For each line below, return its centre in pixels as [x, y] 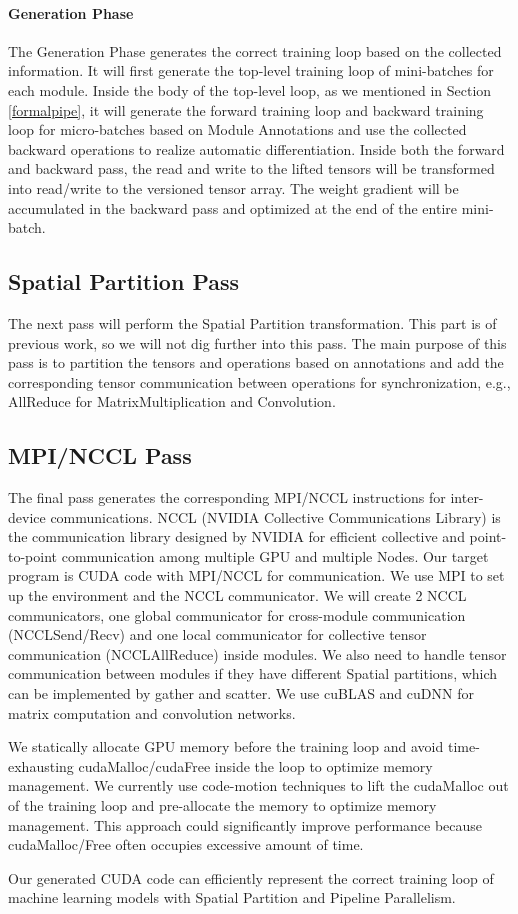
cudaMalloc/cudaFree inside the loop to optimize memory [255, 765]
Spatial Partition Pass [124, 281]
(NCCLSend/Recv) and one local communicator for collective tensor [217, 634]
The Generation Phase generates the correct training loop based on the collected [255, 50]
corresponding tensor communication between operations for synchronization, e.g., [259, 381]
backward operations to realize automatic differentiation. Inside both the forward [256, 148]
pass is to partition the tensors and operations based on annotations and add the [256, 362]
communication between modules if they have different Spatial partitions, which [253, 673]
